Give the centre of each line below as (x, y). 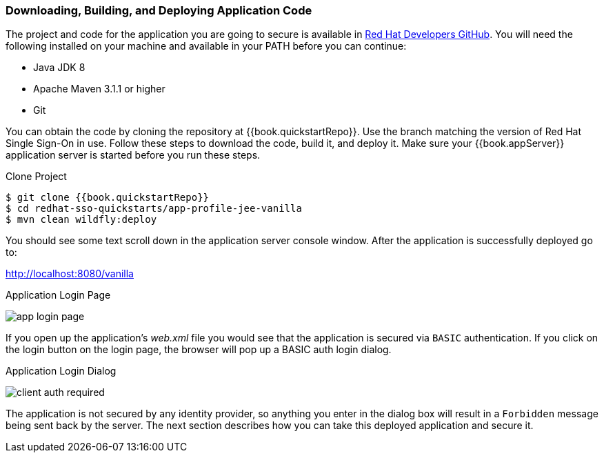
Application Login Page (58, 295)
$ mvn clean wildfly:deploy (81, 220)
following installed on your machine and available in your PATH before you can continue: (206, 46)
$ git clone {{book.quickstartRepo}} (108, 198)
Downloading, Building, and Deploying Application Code (159, 10)
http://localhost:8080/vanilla (70, 274)
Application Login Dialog (61, 371)
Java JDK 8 (59, 68)
